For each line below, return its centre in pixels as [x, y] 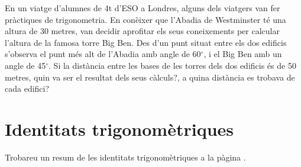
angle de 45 [25, 65]
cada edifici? [27, 88]
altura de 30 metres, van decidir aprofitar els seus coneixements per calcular [142, 31]
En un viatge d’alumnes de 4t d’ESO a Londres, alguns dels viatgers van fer [143, 8]
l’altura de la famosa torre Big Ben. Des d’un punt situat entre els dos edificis [146, 42]
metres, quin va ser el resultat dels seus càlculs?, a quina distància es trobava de [150, 77]
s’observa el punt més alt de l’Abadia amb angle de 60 [103, 54]
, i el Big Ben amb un [243, 54]
